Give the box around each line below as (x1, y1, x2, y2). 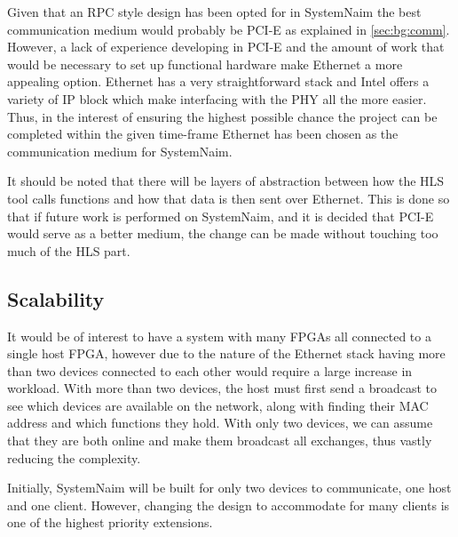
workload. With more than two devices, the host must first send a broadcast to (7, 379, 437, 397)
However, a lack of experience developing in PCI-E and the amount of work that (7, 37, 445, 56)
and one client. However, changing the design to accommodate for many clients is (7, 495, 450, 514)
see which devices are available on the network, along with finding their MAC (7, 396, 429, 414)
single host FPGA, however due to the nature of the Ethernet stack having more (7, 344, 446, 363)
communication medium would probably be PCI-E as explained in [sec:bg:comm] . (7, 20, 450, 38)
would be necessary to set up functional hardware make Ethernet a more (7, 54, 403, 73)
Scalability (7, 285, 105, 312)
